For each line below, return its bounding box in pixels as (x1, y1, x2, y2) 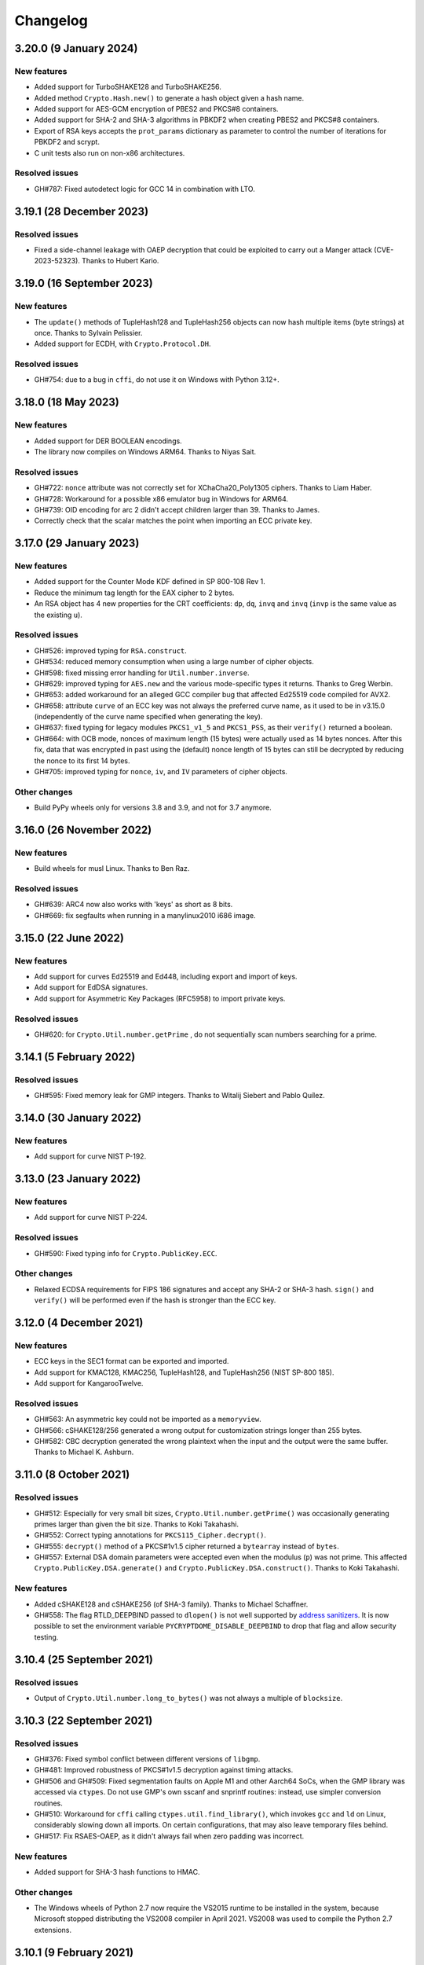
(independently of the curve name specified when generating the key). (34, 712, 263, 722)
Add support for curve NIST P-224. (34, 1213, 148, 1222)
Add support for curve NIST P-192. (34, 1151, 147, 1161)
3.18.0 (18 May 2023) (14, 395, 119, 409)
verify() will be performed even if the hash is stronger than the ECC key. (34, 1295, 276, 1305)
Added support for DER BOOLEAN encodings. (34, 436, 182, 446)
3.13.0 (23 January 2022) (14, 1172, 141, 1186)
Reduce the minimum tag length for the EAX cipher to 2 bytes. (34, 588, 235, 597)
